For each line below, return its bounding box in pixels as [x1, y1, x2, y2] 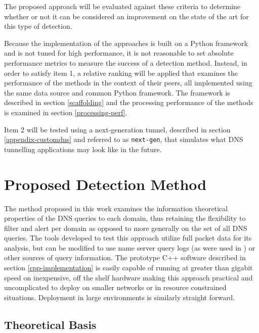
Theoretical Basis [4, 316, 97, 332]
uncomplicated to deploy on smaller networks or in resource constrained [4, 282, 227, 293]
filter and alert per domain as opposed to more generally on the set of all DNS [4, 222, 247, 233]
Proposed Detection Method [4, 173, 207, 194]
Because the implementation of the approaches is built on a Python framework [4, 37, 248, 48]
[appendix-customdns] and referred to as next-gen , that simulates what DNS [4, 134, 243, 145]
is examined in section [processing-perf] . [4, 107, 127, 117]
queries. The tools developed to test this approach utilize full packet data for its [4, 232, 252, 243]
